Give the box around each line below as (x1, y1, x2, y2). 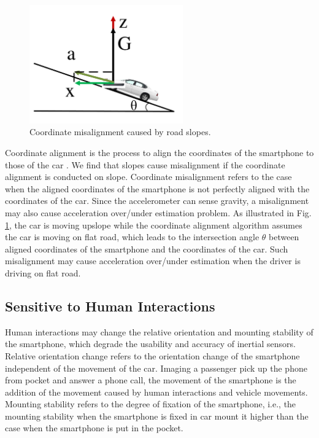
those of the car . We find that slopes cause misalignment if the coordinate (5, 158, 285, 171)
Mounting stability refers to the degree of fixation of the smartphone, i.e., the (5, 397, 296, 410)
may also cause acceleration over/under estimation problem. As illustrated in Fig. (5, 206, 312, 219)
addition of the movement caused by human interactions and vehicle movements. (5, 385, 308, 398)
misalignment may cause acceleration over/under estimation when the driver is (5, 254, 301, 267)
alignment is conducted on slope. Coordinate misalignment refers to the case (5, 170, 292, 183)
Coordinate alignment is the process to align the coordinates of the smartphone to (5, 146, 314, 158)
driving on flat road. (5, 266, 81, 279)
